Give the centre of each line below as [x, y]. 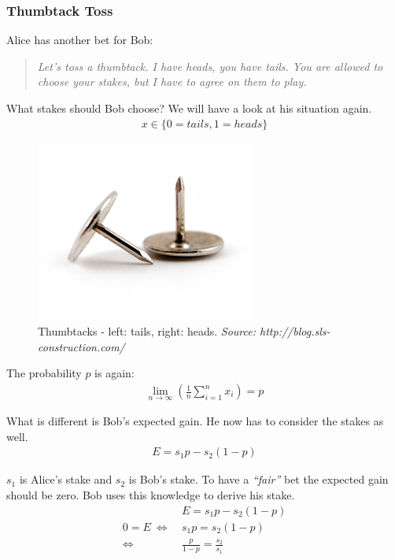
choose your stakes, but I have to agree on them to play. [172, 82]
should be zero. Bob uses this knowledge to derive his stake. [151, 495]
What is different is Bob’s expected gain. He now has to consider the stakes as [195, 421]
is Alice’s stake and [66, 479]
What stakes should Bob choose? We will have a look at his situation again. [189, 108]
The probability [44, 373]
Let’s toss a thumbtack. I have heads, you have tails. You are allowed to [210, 66]
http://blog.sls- [295, 331]
